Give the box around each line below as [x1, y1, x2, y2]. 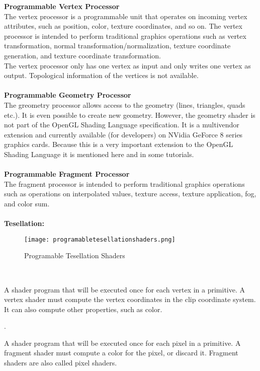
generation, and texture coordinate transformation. [4, 50, 161, 60]
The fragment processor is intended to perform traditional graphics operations [4, 178, 245, 189]
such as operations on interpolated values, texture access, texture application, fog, [4, 188, 256, 199]
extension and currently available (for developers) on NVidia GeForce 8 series [4, 129, 243, 139]
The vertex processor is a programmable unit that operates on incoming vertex [4, 11, 247, 21]
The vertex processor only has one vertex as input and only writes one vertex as [4, 60, 251, 70]
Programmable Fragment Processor [4, 169, 130, 179]
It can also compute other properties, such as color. [4, 304, 162, 314]
